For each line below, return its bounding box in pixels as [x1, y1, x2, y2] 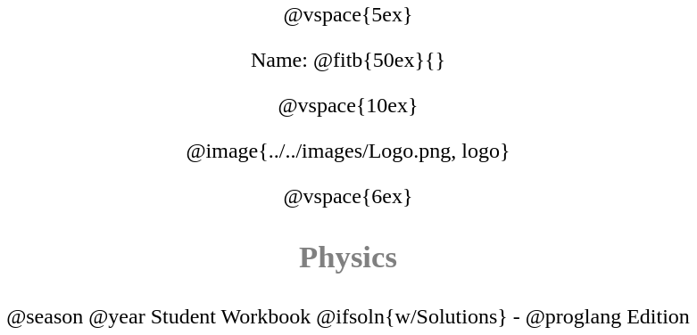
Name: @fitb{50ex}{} [250, 48, 446, 71]
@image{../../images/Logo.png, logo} [186, 139, 510, 162]
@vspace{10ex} [278, 94, 419, 117]
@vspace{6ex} [283, 184, 413, 208]
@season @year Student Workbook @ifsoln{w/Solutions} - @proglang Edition [6, 305, 690, 329]
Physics [299, 239, 397, 274]
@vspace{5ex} [283, 3, 413, 26]
